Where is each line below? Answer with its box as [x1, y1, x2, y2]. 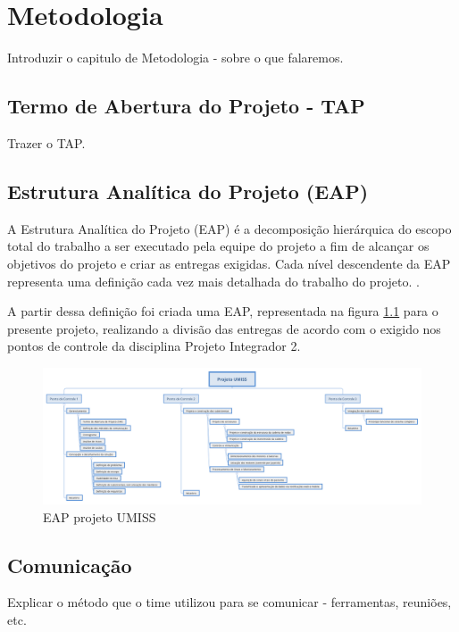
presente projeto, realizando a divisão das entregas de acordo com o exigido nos [7, 319, 441, 337]
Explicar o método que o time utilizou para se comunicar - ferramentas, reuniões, [7, 593, 452, 611]
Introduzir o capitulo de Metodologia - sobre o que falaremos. [7, 48, 344, 67]
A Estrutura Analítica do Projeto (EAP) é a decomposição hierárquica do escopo [7, 219, 452, 237]
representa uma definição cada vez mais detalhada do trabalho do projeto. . [7, 271, 420, 290]
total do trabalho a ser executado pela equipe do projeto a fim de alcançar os [7, 237, 430, 255]
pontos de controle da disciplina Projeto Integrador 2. [7, 337, 301, 355]
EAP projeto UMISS [43, 507, 156, 526]
